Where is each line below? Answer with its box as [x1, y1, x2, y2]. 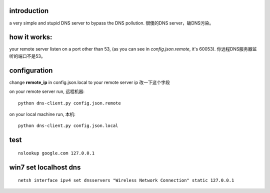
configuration [9, 66, 53, 74]
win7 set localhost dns [9, 163, 81, 171]
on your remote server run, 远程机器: [9, 88, 85, 94]
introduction [9, 6, 49, 15]
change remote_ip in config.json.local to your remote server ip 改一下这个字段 [9, 79, 170, 85]
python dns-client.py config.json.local [18, 123, 118, 128]
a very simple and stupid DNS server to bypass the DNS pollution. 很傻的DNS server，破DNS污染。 [9, 20, 214, 26]
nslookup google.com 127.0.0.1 [18, 150, 95, 156]
